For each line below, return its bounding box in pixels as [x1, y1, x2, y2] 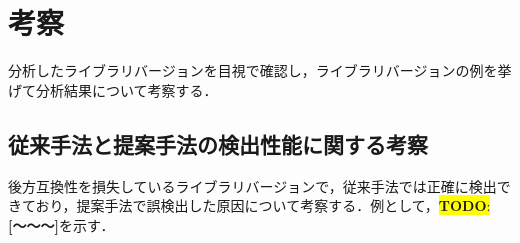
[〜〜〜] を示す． [8, 214, 115, 235]
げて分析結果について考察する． [8, 79, 218, 100]
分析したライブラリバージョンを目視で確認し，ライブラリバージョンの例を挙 [8, 60, 512, 81]
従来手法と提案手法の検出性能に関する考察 [8, 128, 428, 159]
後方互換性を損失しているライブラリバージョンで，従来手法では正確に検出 [8, 175, 497, 196]
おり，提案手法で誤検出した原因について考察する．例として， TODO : [35, 195, 491, 216]
